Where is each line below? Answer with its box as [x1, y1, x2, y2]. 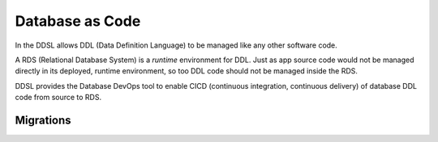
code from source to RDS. [15, 93, 101, 102]
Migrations [15, 113, 72, 127]
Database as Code [15, 12, 141, 30]
